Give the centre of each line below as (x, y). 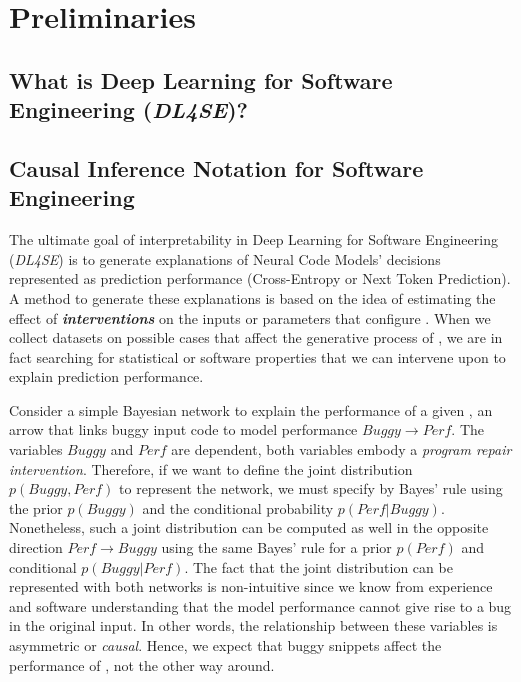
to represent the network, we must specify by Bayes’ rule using (311, 488)
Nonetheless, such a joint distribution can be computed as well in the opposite (249, 527)
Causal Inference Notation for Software (216, 167)
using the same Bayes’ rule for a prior (276, 547)
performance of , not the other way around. (142, 664)
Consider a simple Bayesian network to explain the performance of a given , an (251, 409)
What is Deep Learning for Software (201, 79)
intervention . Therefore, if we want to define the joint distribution (211, 468)
